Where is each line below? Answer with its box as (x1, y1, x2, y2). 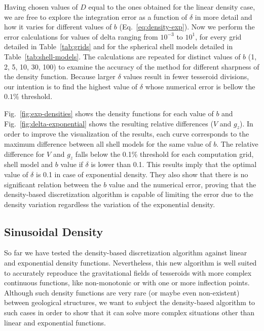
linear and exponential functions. (4, 317, 106, 327)
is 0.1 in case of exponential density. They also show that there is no (35, 169, 248, 179)
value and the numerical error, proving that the (108, 179, 256, 189)
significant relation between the (4, 179, 101, 189)
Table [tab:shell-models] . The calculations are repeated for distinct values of (4, 51, 241, 61)
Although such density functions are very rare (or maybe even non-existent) (4, 287, 240, 297)
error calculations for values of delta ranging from (4, 31, 158, 42)
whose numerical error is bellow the (145, 81, 255, 91)
